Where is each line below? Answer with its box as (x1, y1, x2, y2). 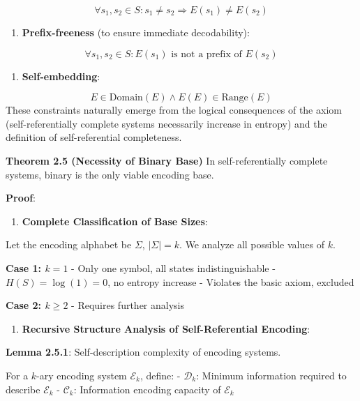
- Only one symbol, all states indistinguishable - (71, 260, 276, 275)
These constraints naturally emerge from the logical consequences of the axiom (6, 103, 342, 117)
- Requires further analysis (71, 298, 184, 312)
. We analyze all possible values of (179, 237, 324, 252)
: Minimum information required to (196, 368, 347, 382)
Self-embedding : (22, 68, 100, 83)
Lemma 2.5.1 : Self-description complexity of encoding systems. (6, 345, 281, 359)
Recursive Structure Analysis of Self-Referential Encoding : (22, 321, 310, 335)
